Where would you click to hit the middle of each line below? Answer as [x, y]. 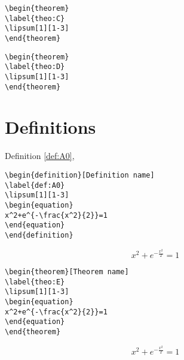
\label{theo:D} [35, 67]
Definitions [50, 127]
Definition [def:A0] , [40, 156]
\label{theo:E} [35, 282]
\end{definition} [39, 235]
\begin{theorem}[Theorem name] [67, 272]
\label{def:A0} [35, 185]
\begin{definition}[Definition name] [80, 175]
